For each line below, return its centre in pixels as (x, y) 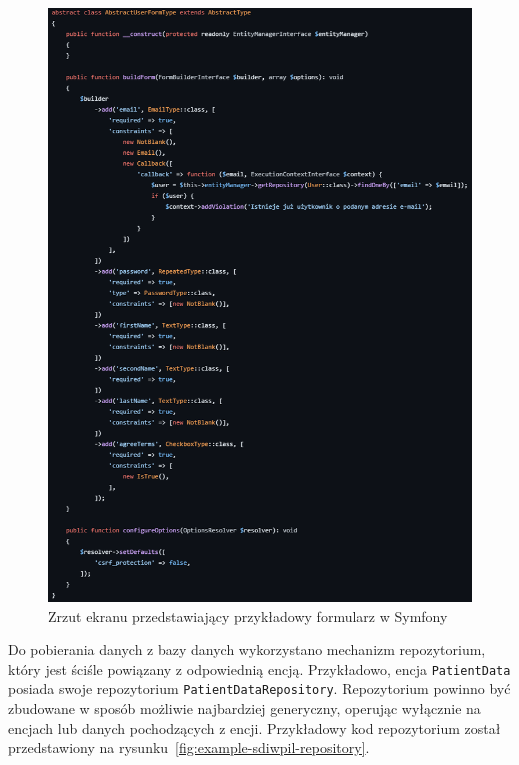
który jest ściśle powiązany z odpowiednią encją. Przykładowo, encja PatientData (259, 668)
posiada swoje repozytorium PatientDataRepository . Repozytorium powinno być (259, 688)
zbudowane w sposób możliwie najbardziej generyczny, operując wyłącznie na (244, 708)
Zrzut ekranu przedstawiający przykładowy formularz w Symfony (248, 615)
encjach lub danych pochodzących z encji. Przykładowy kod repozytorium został (254, 727)
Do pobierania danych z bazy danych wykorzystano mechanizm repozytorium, (247, 649)
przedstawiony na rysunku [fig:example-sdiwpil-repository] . (189, 747)
